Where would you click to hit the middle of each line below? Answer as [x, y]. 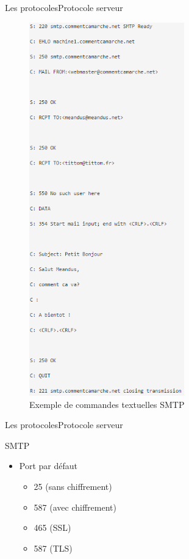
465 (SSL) [52, 528]
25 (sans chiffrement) [73, 486]
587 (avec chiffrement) [75, 507]
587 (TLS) [53, 548]
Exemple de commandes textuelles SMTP [107, 404]
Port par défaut [48, 466]
